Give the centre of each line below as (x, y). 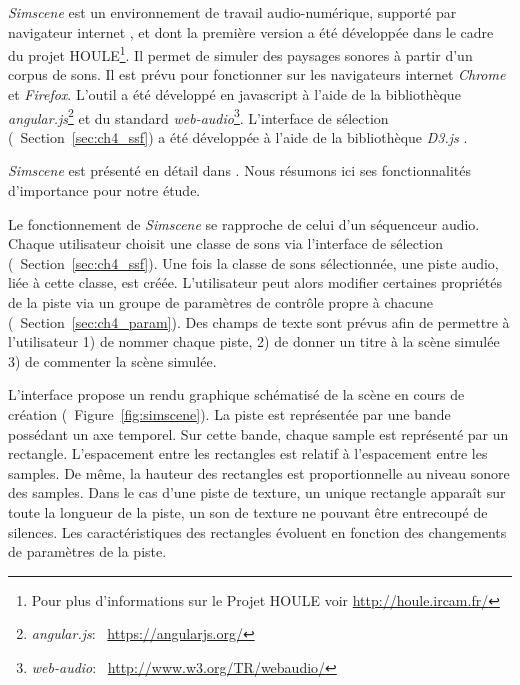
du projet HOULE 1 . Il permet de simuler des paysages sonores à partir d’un (240, 53)
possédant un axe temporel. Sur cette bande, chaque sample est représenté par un (258, 433)
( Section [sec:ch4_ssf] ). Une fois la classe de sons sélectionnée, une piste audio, (253, 262)
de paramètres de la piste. (87, 551)
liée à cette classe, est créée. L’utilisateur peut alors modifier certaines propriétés (255, 282)
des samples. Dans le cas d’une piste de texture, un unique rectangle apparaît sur (257, 492)
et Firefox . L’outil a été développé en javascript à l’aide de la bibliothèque (234, 94)
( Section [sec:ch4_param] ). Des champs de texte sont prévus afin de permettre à (259, 321)
